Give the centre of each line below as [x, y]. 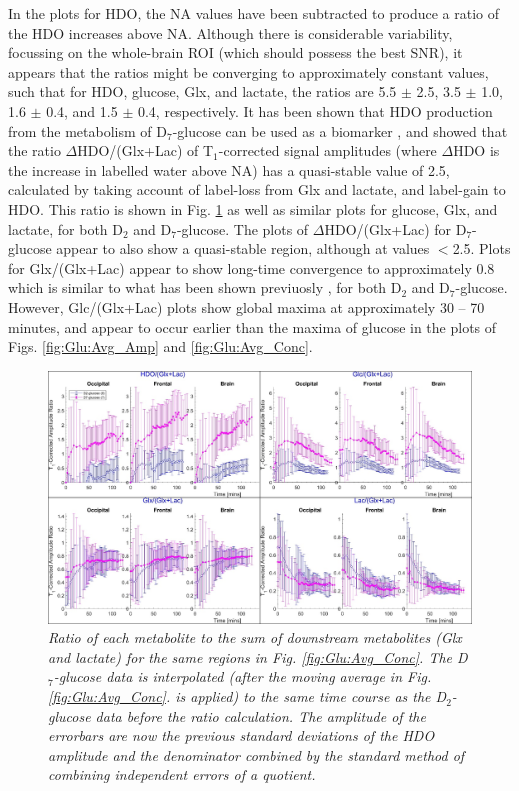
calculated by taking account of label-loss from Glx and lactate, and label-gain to [257, 189]
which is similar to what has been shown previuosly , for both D [205, 287]
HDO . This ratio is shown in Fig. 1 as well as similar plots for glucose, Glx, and [253, 208]
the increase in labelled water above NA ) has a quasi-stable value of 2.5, [229, 169]
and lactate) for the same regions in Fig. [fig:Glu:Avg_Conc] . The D [258, 656]
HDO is [476, 150]
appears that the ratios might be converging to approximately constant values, [248, 71]
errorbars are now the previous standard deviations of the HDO [241, 735]
